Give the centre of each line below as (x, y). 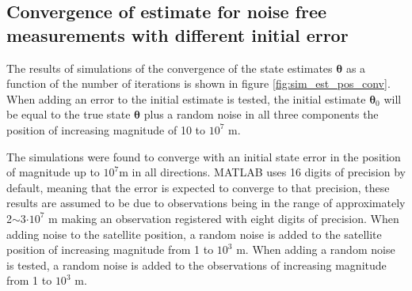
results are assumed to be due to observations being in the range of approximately (206, 203)
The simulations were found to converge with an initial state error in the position (204, 156)
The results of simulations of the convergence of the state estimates (170, 68)
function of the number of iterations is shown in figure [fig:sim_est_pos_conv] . (198, 83)
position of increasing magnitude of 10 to (106, 129)
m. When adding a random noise (316, 249)
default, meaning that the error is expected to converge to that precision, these (198, 187)
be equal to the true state (69, 114)
